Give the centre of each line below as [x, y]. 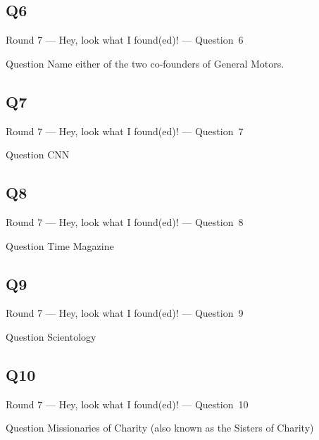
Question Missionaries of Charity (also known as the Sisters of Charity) [160, 428]
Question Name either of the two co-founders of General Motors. [145, 63]
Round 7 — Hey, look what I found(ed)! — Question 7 [125, 131]
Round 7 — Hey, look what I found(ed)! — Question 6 [125, 40]
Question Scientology [51, 336]
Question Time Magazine [60, 245]
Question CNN [38, 155]
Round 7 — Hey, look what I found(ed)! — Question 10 [127, 404]
